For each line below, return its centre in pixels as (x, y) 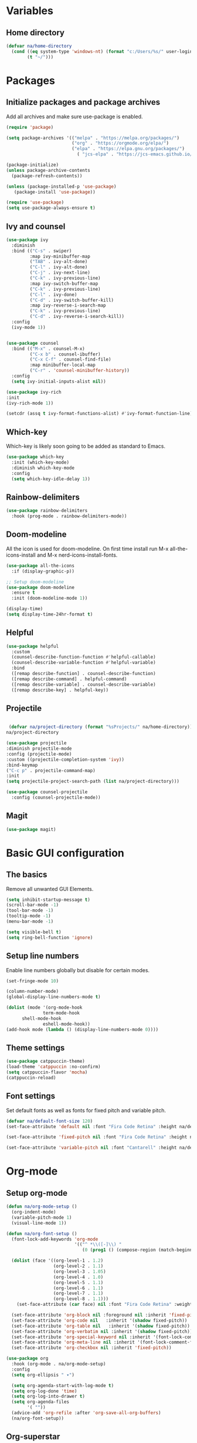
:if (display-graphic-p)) (43, 571)
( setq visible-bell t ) (34, 932)
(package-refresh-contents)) (47, 176)
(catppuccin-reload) (31, 1078)
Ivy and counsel (36, 226)
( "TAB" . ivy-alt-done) (59, 262)
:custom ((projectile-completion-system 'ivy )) (65, 759)
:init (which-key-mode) (40, 463)
